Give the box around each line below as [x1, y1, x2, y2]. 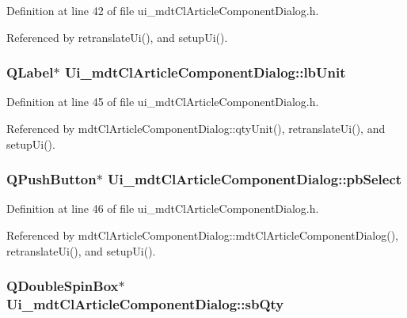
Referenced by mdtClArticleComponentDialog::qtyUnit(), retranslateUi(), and [6, 120, 386, 136]
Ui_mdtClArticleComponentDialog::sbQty [6, 294, 284, 314]
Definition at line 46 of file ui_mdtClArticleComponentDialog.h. [6, 200, 319, 217]
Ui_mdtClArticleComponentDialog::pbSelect [108, 169, 402, 189]
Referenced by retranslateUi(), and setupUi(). [6, 28, 228, 45]
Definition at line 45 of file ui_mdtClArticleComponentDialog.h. [6, 93, 319, 110]
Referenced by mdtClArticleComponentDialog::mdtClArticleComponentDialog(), [6, 227, 399, 243]
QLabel [6, 62, 54, 82]
